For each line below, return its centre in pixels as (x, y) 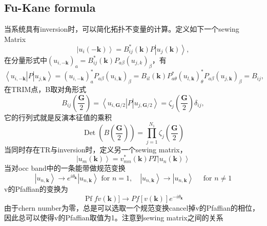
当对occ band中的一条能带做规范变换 (65, 168)
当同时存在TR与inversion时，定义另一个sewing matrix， (96, 149)
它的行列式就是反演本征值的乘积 (58, 117)
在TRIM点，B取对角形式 (45, 89)
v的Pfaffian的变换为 (36, 188)
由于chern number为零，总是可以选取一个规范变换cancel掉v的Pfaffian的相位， (132, 207)
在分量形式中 (26, 60)
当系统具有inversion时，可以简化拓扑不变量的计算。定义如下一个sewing (122, 29)
